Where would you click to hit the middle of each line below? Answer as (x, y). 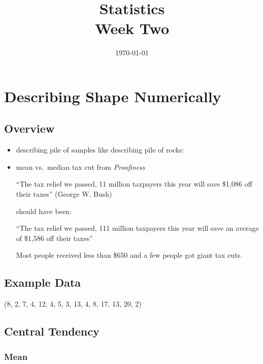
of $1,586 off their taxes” (54, 238)
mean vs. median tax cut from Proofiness (80, 166)
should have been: (44, 211)
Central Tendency (52, 331)
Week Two (132, 28)
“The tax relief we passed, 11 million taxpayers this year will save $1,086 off (134, 184)
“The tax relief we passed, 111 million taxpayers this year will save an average (137, 228)
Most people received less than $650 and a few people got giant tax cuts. (129, 255)
